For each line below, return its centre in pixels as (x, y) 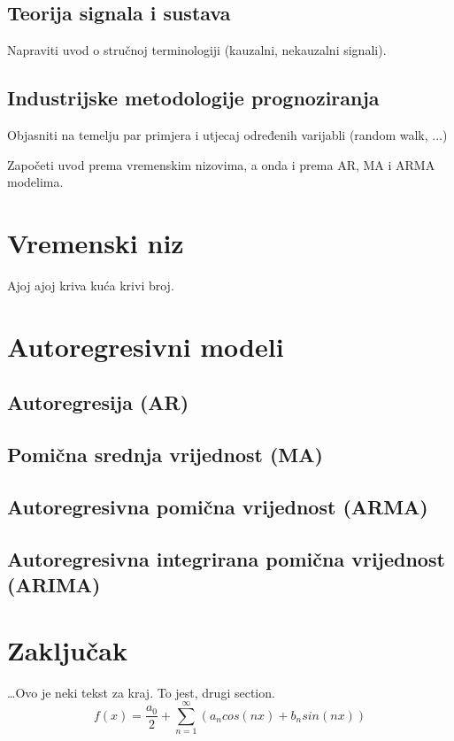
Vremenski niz (96, 242)
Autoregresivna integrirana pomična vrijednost (226, 558)
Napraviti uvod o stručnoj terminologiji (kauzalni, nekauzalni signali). (197, 50)
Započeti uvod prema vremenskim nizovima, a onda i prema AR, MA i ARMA (221, 164)
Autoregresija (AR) (98, 402)
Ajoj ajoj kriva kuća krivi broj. (91, 285)
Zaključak (67, 649)
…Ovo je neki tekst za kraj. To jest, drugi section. (141, 692)
